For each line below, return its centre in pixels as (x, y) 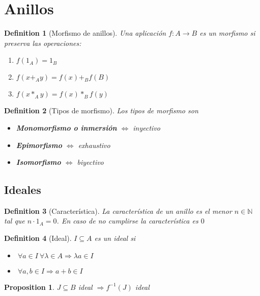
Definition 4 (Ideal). (38, 238)
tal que (15, 221)
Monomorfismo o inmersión (66, 127)
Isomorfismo (38, 162)
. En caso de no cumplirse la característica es (127, 221)
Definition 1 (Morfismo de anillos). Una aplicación (85, 33)
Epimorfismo (39, 145)
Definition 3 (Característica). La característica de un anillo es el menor (118, 211)
